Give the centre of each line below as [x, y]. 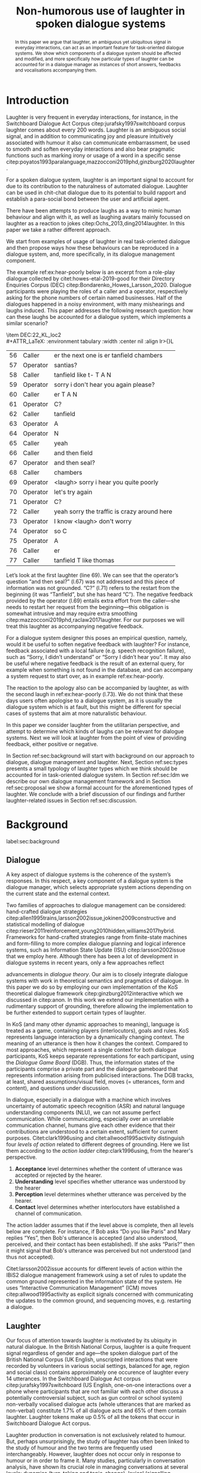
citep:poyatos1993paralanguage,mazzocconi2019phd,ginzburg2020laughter [100, 162]
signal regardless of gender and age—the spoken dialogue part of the [92, 1353]
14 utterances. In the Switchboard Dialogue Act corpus [74, 1379]
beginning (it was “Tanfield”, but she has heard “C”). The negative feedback [100, 594]
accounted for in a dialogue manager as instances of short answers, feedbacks [98, 64]
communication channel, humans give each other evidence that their [91, 1125]
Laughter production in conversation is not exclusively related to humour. [96, 1435]
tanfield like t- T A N [83, 375]
